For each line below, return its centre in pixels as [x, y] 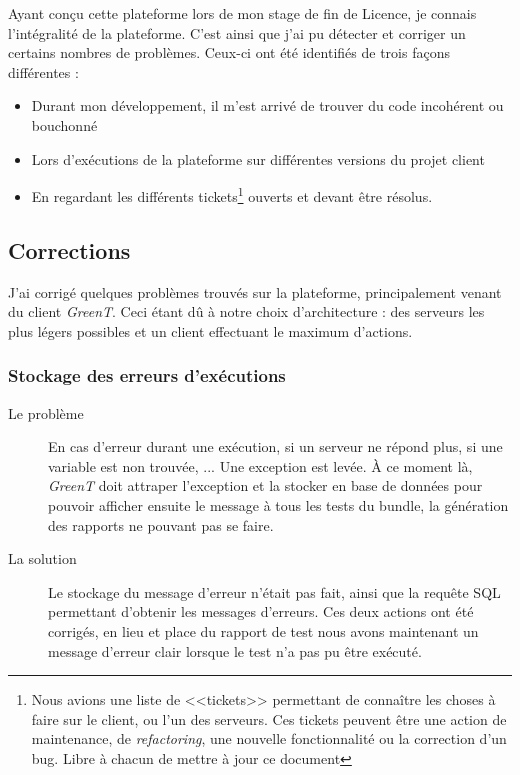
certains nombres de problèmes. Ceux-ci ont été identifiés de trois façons [229, 52]
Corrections [69, 249]
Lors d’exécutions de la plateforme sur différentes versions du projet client [258, 158]
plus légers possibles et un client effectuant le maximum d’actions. [210, 330]
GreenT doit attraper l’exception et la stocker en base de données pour [265, 485]
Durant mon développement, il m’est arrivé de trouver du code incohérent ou [267, 105]
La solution [42, 558]
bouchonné [64, 124]
